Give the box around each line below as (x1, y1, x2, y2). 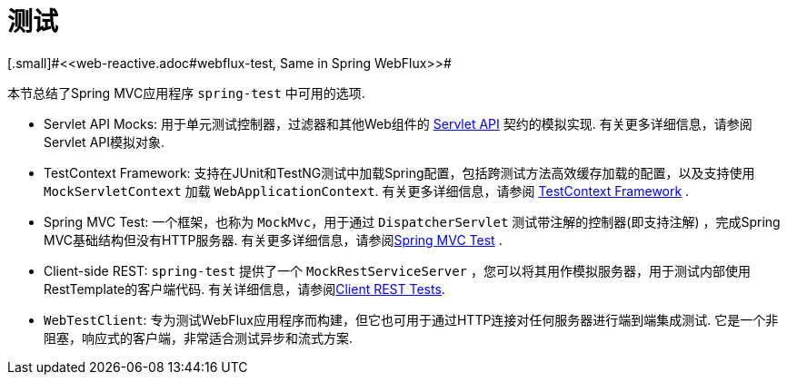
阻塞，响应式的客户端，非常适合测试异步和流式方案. (44, 329, 354, 346)
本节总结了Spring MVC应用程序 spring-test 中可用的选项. (7, 84, 365, 101)
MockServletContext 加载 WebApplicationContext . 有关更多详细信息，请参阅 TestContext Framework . (44, 182, 690, 199)
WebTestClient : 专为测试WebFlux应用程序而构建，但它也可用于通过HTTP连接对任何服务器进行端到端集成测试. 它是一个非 (44, 311, 779, 328)
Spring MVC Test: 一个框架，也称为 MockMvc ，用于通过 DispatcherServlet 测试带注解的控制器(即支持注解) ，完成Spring (44, 213, 781, 230)
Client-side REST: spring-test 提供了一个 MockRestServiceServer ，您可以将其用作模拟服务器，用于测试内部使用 (44, 262, 751, 279)
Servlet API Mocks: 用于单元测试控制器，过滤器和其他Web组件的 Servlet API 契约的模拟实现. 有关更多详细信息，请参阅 (44, 115, 752, 132)
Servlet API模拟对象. (44, 133, 165, 150)
